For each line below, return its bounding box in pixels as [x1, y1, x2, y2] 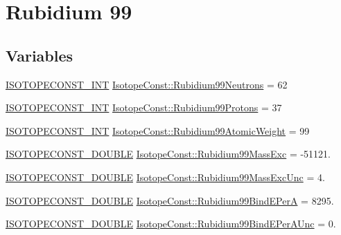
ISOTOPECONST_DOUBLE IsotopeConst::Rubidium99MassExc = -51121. [6, 147, 331, 161]
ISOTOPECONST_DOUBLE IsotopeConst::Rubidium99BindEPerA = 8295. [6, 193, 334, 207]
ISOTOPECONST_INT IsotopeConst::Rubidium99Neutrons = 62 [6, 77, 288, 91]
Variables [6, 44, 73, 66]
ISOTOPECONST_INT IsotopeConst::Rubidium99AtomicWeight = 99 [6, 123, 310, 138]
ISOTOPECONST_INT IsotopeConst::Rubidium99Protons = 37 [6, 100, 282, 115]
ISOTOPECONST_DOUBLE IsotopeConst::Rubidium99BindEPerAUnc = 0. [6, 216, 336, 231]
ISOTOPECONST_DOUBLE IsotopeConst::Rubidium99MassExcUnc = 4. [6, 169, 325, 184]
